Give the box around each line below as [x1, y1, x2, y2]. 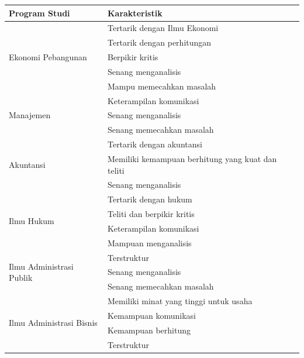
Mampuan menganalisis [107, 236, 192, 249]
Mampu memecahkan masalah [107, 80, 216, 92]
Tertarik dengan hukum [107, 193, 192, 205]
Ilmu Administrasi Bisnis [9, 316, 98, 329]
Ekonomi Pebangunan [9, 51, 87, 63]
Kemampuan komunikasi [107, 309, 196, 321]
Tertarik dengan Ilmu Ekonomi [107, 22, 219, 34]
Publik [9, 271, 33, 284]
